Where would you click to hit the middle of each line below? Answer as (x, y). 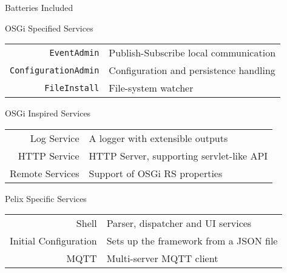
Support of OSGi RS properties (156, 173)
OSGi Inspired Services (48, 113)
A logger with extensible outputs (158, 138)
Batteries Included (39, 7)
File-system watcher (151, 88)
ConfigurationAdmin (55, 70)
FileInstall (72, 88)
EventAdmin (74, 52)
